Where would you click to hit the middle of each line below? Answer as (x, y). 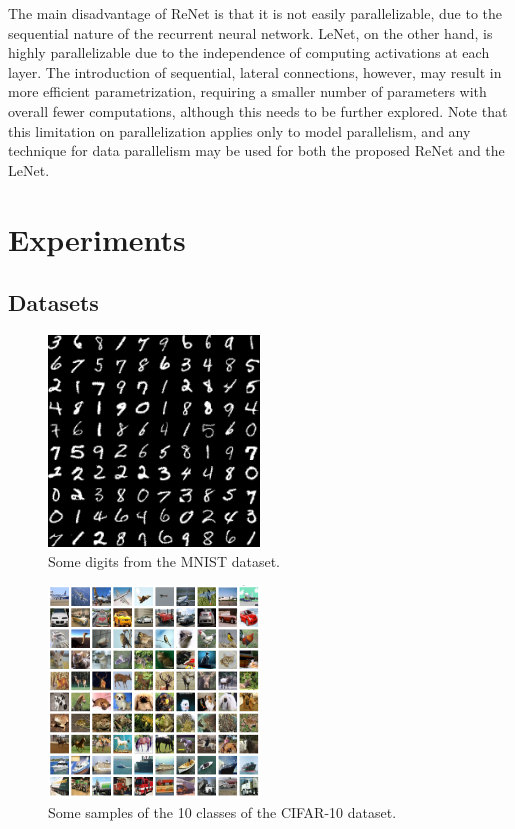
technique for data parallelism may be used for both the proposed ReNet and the (256, 150)
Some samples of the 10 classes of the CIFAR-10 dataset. (222, 812)
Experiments (97, 238)
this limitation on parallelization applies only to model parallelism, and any (239, 130)
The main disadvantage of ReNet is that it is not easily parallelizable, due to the (255, 13)
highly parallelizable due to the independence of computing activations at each (249, 52)
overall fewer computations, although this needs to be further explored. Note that (258, 110)
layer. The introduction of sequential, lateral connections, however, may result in (255, 71)
